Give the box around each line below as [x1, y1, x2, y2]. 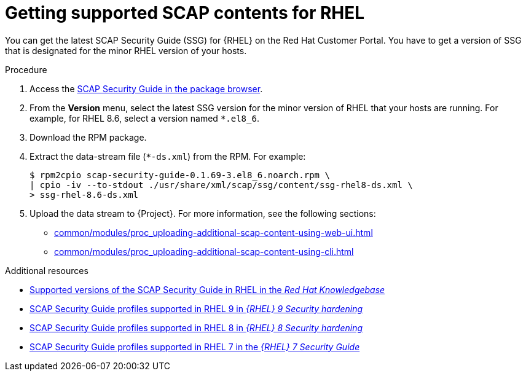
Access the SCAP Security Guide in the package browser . [29, 83, 263, 94]
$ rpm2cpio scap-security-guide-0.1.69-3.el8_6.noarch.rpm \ [29, 170, 330, 180]
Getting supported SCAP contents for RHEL [5, 2, 365, 23]
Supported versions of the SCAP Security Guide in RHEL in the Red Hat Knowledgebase [29, 284, 385, 295]
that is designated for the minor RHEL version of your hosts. [5, 45, 247, 56]
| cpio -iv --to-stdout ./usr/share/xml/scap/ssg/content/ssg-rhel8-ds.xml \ [29, 179, 413, 190]
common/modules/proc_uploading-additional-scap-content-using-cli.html [54, 246, 354, 257]
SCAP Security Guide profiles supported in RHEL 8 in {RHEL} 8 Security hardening [29, 322, 363, 333]
